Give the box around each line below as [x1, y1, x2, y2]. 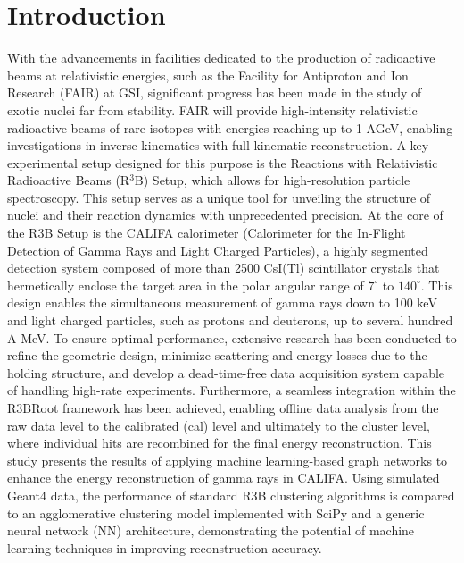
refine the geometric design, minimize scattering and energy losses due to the [7, 346, 427, 365]
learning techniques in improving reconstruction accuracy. [7, 538, 322, 557]
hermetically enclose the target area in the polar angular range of [7, 275, 364, 294]
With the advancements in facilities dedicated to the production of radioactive [7, 48, 435, 67]
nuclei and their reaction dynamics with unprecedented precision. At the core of [7, 206, 443, 224]
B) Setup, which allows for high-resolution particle [134, 171, 410, 189]
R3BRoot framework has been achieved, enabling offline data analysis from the [7, 399, 439, 416]
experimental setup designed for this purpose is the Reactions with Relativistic [7, 153, 438, 172]
